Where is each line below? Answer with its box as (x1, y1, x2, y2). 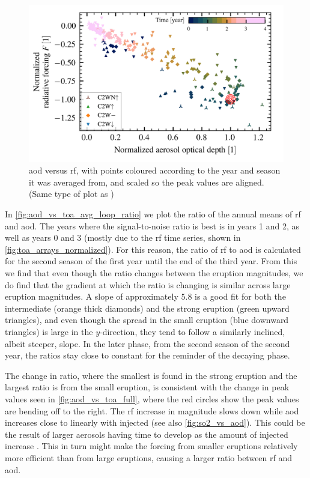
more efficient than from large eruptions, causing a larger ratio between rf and (5, 451, 293, 464)
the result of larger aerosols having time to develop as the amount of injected (5, 428, 288, 440)
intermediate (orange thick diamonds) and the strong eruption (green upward (5, 301, 290, 314)
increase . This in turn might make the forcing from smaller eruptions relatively (5, 440, 298, 452)
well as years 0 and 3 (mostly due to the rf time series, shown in (5, 231, 241, 244)
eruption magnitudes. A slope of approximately (5, 290, 178, 303)
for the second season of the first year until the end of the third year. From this (5, 255, 297, 267)
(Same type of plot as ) (29, 187, 114, 200)
